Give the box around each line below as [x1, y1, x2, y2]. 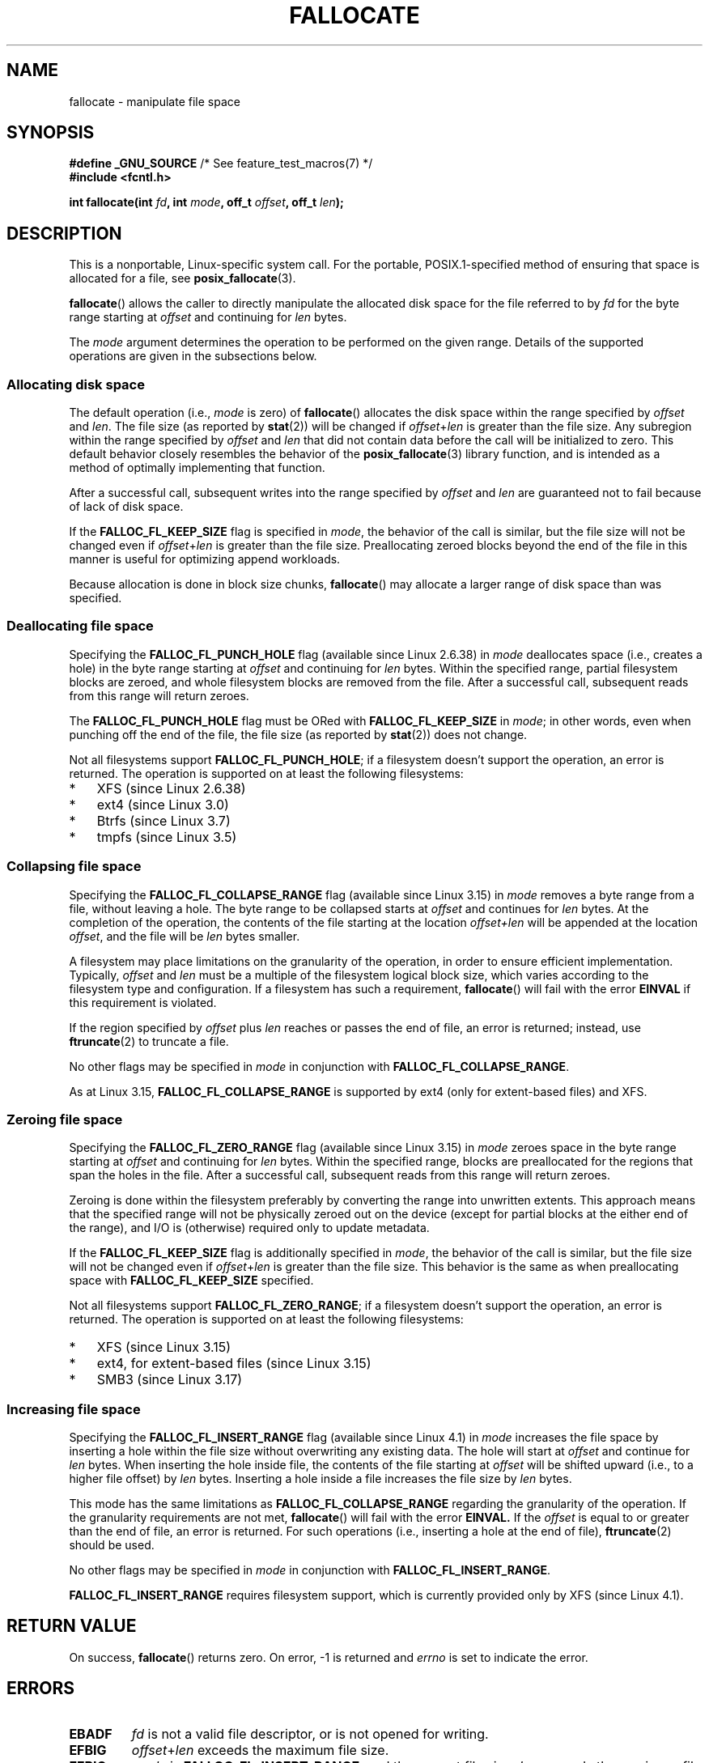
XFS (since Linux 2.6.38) [96, 780, 246, 797]
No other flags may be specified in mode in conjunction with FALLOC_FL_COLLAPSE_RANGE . [69, 1059, 570, 1073]
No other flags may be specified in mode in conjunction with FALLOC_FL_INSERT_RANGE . [69, 1563, 551, 1578]
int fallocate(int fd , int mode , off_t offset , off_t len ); [69, 195, 344, 210]
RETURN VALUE [6, 1616, 137, 1637]
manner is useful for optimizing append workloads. [69, 552, 341, 567]
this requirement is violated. [69, 995, 217, 1009]
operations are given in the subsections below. [69, 349, 317, 363]
